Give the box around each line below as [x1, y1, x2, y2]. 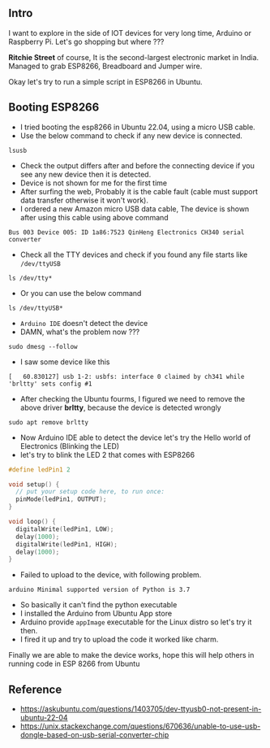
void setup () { [8, 480, 60, 489]
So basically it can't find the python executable [19, 600, 178, 610]
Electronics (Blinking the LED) [19, 441, 120, 450]
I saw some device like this [19, 357, 110, 367]
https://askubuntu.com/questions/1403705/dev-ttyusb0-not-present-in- [19, 704, 262, 714]
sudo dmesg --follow [8, 342, 79, 350]
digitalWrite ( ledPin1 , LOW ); [15, 524, 114, 533]
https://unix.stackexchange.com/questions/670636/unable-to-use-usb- [19, 721, 261, 731]
